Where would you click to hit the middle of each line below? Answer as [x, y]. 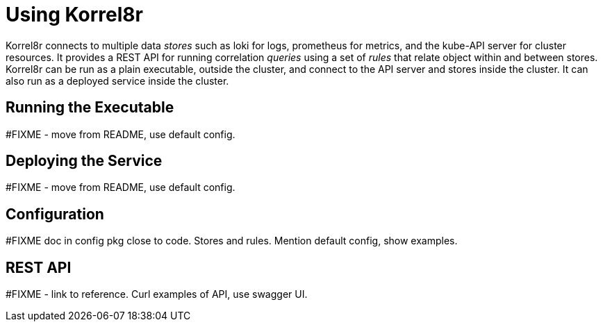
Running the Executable [90, 108]
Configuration [55, 214]
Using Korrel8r [74, 15]
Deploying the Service [84, 161]
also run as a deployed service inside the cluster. [117, 81]
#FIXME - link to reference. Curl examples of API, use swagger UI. [157, 294]
